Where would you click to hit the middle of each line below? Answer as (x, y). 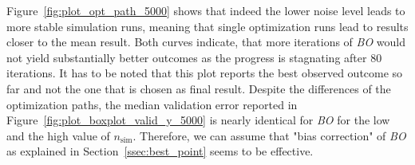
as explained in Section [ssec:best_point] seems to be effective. (160, 151)
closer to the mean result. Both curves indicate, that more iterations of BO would (206, 42)
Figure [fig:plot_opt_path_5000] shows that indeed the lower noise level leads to (206, 10)
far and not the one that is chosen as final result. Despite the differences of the (199, 88)
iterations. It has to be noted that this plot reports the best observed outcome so (205, 73)
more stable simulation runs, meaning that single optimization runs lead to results (207, 26)
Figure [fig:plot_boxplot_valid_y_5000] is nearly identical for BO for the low (198, 120)
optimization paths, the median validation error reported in (152, 104)
